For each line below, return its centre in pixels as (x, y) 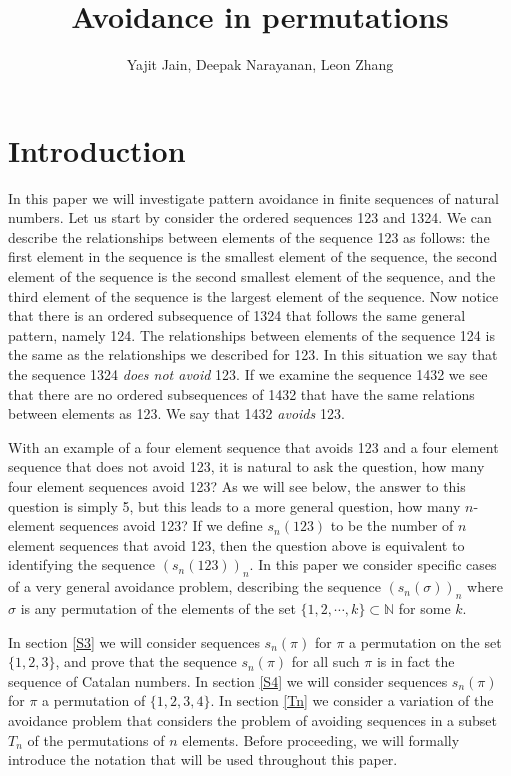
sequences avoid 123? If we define (161, 525)
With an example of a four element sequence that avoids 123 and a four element (253, 446)
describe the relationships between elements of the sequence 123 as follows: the (249, 236)
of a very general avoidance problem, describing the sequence (194, 586)
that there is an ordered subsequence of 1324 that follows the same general (237, 315)
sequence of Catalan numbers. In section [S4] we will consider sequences (228, 680)
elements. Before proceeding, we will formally (321, 739)
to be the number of (392, 525)
